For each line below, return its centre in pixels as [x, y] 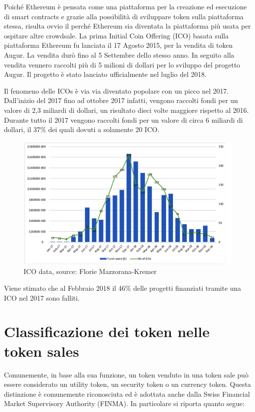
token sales [42, 351]
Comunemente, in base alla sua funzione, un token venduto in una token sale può [126, 374]
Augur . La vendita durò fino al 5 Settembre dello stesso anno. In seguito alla [119, 54]
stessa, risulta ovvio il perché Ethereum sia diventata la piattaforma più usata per [127, 26]
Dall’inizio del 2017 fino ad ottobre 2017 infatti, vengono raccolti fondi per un [121, 100]
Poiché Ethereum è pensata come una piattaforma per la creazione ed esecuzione [126, 6]
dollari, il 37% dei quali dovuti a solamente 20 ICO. [82, 129]
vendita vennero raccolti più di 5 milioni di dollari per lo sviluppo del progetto [122, 64]
